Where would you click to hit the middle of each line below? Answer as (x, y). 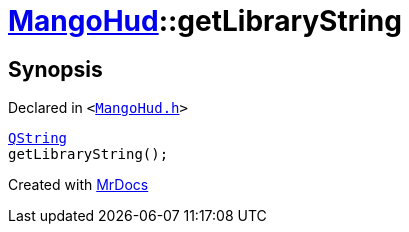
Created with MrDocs (78, 185)
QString (38, 138)
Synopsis (55, 69)
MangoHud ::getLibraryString (205, 21)
